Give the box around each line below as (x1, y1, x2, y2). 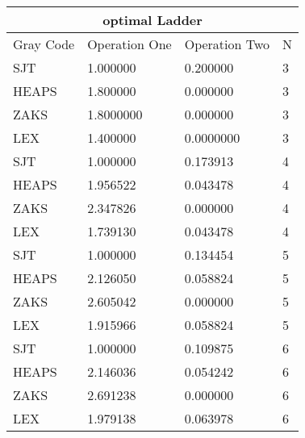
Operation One (87, 35, 172, 53)
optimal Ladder (102, 10, 203, 29)
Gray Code (13, 35, 75, 53)
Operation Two (184, 35, 270, 53)
